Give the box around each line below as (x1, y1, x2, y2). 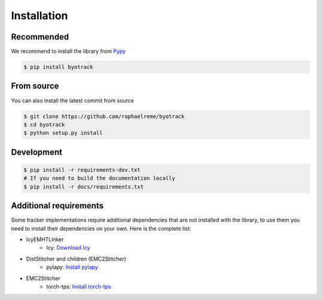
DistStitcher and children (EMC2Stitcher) (26, 255, 127, 262)
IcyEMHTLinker (26, 235, 64, 243)
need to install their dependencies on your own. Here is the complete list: (11, 225, 191, 232)
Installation (11, 9, 68, 22)
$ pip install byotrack (23, 63, 94, 71)
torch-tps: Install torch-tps (46, 283, 111, 290)
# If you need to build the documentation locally (23, 175, 176, 182)
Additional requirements (11, 201, 104, 211)
